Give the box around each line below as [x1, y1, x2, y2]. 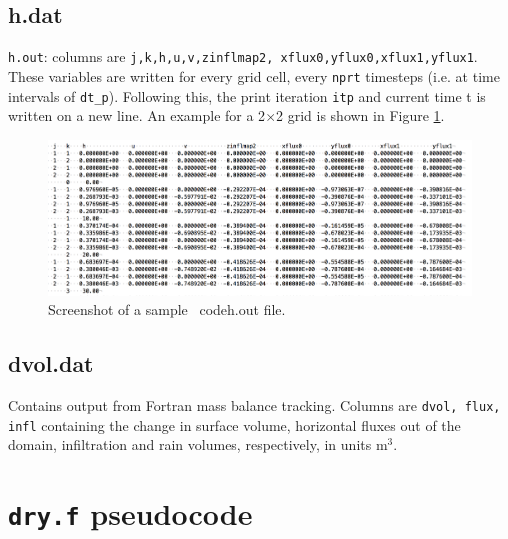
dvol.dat [8, 348, 94, 379]
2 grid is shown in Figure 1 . [276, 105, 445, 126]
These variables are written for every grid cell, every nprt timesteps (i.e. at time [8, 65, 500, 86]
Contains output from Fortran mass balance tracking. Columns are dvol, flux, [8, 394, 501, 415]
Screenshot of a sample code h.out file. [48, 299, 286, 320]
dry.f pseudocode [8, 493, 253, 534]
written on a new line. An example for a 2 [8, 105, 266, 126]
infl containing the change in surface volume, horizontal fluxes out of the [8, 414, 461, 435]
